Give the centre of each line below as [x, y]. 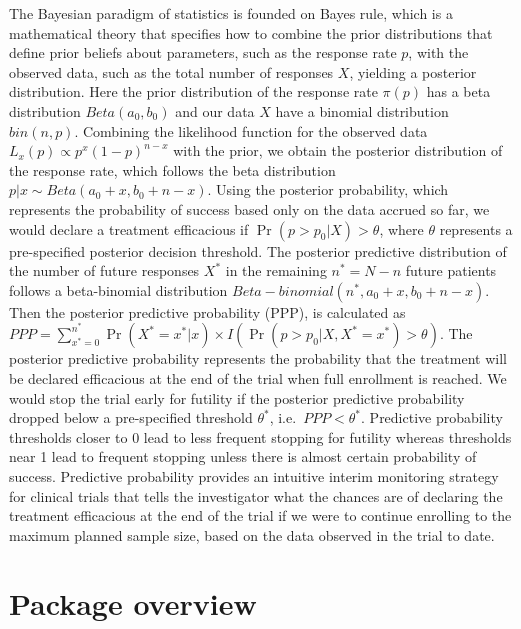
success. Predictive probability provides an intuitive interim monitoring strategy [254, 475]
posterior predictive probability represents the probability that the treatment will [258, 358]
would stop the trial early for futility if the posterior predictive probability [237, 397]
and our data [215, 110]
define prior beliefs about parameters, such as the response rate [203, 52]
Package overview [133, 603]
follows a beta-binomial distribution [118, 289]
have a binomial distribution [362, 110]
